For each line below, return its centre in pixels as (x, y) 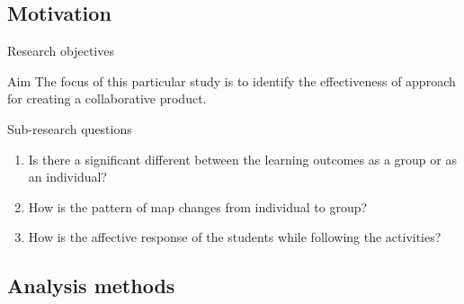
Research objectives (61, 51)
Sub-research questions (70, 128)
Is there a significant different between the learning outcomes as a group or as (242, 159)
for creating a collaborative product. (107, 98)
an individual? (67, 177)
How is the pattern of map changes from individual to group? (198, 206)
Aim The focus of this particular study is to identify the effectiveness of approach (232, 80)
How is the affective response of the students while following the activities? (235, 237)
